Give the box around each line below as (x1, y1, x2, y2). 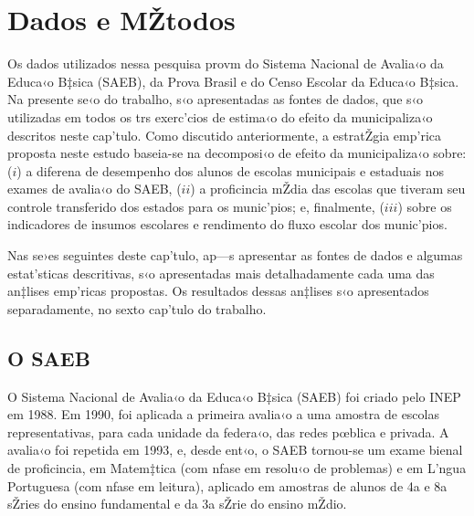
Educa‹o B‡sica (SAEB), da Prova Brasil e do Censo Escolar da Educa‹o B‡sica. (7, 71, 459, 90)
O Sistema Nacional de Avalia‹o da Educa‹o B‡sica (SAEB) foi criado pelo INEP (7, 386, 461, 405)
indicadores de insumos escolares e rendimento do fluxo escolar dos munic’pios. (7, 215, 448, 234)
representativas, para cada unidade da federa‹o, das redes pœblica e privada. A (7, 422, 449, 441)
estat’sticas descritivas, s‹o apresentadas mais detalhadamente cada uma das (7, 263, 435, 282)
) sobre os (397, 196, 452, 216)
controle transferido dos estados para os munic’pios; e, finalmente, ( (7, 196, 384, 216)
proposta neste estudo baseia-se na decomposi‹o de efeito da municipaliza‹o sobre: (7, 143, 467, 163)
